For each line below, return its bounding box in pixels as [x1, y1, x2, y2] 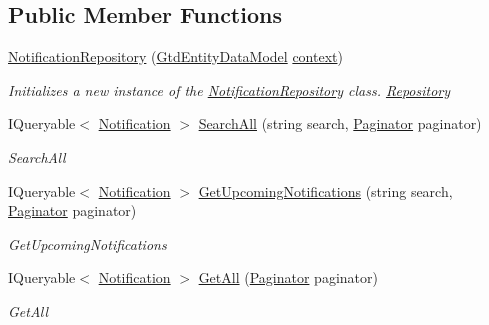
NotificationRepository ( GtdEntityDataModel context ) [8, 46, 343, 67]
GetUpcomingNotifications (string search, [198, 180, 453, 201]
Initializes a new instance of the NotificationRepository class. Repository [8, 79, 451, 100]
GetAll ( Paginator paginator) [198, 267, 378, 288]
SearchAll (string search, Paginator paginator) [198, 113, 482, 134]
